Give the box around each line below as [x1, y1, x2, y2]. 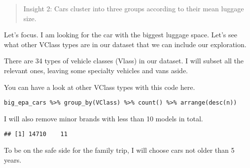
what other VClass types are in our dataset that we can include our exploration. [4, 39, 247, 49]
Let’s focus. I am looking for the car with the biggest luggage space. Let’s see [4, 29, 237, 40]
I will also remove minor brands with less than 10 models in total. [4, 113, 203, 123]
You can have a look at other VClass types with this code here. [4, 82, 195, 92]
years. [4, 154, 22, 165]
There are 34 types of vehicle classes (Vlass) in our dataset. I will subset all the [4, 56, 244, 66]
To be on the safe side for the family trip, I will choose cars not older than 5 [4, 145, 235, 155]
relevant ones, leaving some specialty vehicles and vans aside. [4, 65, 188, 75]
